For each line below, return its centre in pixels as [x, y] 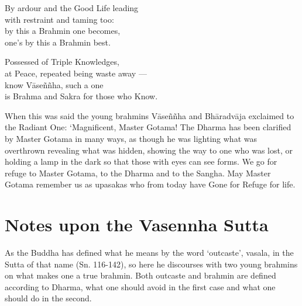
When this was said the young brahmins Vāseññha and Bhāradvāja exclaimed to [150, 115]
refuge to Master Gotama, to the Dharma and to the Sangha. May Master [138, 173]
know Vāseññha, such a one [54, 84]
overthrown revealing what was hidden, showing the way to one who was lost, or [149, 150]
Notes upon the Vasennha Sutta [137, 225]
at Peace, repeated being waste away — [76, 73]
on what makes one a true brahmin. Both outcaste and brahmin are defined [140, 275]
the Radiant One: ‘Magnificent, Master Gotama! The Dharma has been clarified [148, 127]
